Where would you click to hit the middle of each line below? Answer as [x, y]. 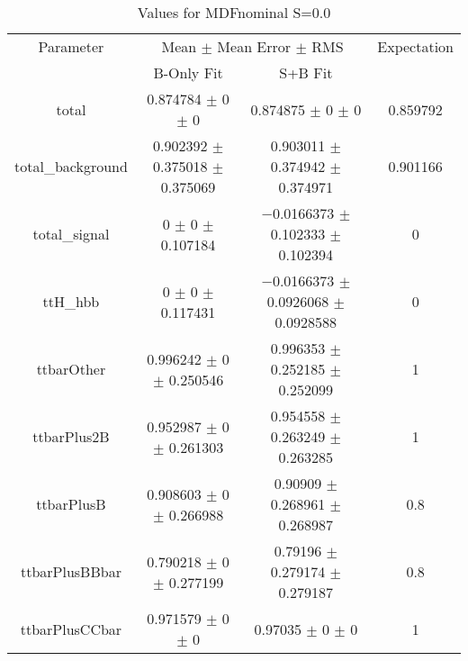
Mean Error [254, 46]
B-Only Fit [188, 72]
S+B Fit [306, 72]
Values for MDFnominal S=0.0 [234, 12]
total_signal [71, 234]
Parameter [71, 46]
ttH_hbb [71, 301]
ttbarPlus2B [71, 436]
